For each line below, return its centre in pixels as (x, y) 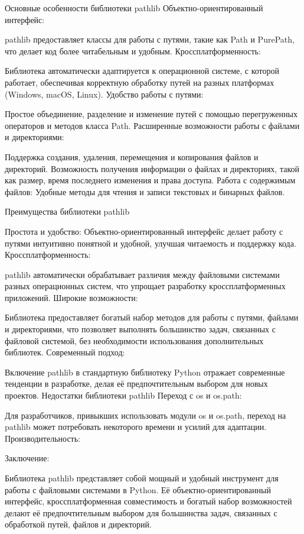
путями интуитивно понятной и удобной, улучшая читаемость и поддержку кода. (151, 243)
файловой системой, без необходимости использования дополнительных (134, 340)
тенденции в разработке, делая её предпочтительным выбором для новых (136, 383)
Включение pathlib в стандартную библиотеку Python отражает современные (145, 372)
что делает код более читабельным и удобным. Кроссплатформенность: (133, 51)
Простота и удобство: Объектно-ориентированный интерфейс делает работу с (144, 231)
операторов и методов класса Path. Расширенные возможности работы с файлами (152, 125)
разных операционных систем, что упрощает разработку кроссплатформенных (145, 286)
